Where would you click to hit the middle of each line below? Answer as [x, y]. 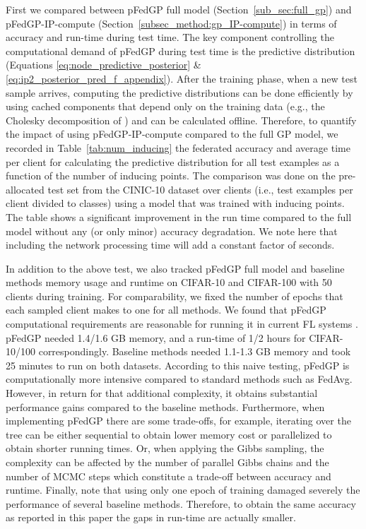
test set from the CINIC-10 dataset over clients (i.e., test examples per [200, 189]
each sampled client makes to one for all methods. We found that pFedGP [166, 310]
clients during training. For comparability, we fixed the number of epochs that [175, 296]
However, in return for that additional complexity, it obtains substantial [162, 393]
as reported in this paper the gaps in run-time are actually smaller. [151, 517]
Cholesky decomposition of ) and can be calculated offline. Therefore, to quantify [181, 120]
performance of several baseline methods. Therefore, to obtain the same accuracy [181, 503]
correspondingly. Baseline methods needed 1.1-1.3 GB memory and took [195, 351]
